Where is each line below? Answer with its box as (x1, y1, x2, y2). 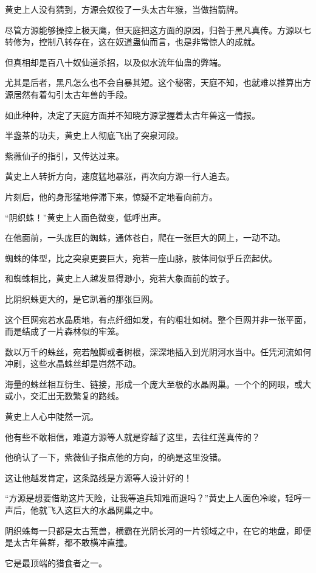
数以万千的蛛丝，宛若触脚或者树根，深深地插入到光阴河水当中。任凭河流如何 (5, 345, 311, 358)
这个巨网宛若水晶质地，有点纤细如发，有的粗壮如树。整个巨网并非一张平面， (5, 313, 311, 325)
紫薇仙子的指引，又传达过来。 (5, 149, 124, 162)
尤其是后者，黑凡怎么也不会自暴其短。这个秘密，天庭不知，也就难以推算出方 (5, 76, 311, 89)
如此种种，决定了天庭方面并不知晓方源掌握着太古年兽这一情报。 (5, 108, 260, 121)
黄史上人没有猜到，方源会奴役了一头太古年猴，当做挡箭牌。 (5, 3, 243, 15)
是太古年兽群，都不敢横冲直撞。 (5, 536, 132, 549)
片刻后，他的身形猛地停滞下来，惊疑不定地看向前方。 (5, 190, 218, 203)
